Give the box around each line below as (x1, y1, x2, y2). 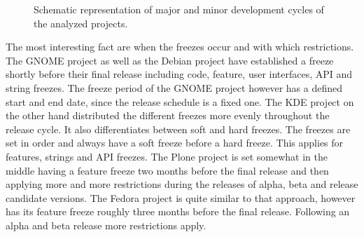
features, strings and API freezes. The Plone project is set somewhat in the (6, 149, 328, 163)
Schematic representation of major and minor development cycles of (34, 2, 324, 16)
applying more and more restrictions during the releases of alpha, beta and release (6, 177, 358, 191)
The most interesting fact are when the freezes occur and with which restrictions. (6, 39, 354, 54)
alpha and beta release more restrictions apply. (6, 217, 206, 232)
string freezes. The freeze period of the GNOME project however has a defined (6, 80, 343, 95)
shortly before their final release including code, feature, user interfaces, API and (6, 67, 353, 81)
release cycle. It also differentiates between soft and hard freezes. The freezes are (6, 121, 351, 136)
